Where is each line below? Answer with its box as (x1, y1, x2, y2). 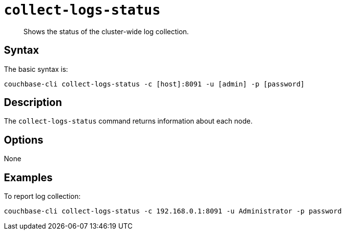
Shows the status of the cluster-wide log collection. (23, 27, 189, 36)
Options (4, 133, 43, 146)
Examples (4, 171, 53, 184)
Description (4, 96, 62, 109)
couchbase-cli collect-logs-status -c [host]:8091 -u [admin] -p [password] (4, 80, 305, 88)
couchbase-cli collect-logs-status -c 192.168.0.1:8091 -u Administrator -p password (4, 207, 342, 215)
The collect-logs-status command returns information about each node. (4, 117, 253, 126)
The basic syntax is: (4, 64, 68, 73)
